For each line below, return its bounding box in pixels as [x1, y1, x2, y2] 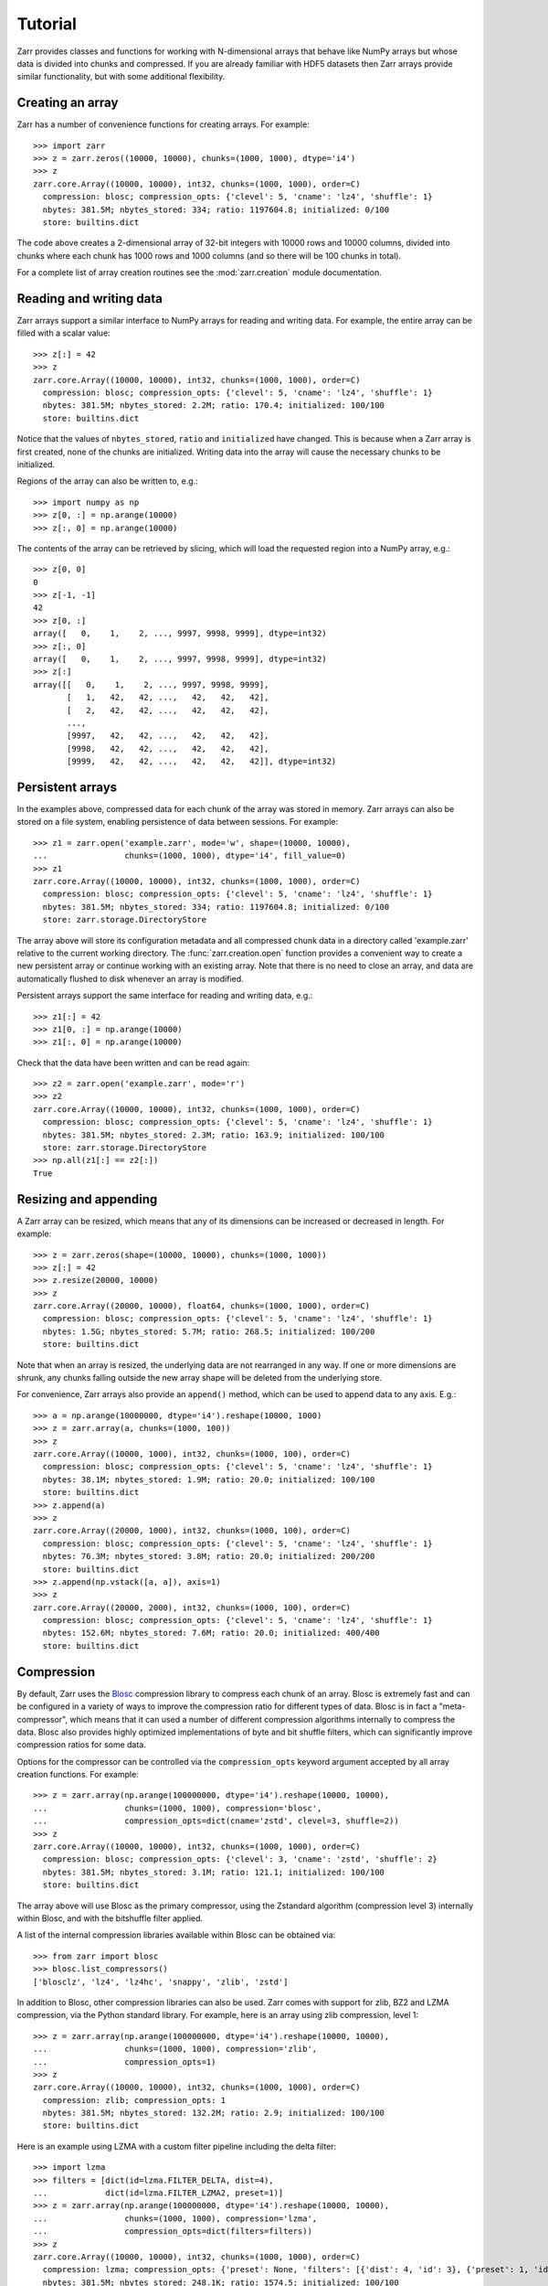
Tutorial [16, 14, 78, 34]
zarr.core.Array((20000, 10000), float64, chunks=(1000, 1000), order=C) [33, 1301, 371, 1311]
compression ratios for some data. [16, 1739, 146, 1750]
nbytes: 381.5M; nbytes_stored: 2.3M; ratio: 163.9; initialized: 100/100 [42, 1129, 385, 1140]
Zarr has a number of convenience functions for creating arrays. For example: [16, 119, 310, 130]
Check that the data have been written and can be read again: [16, 1057, 250, 1068]
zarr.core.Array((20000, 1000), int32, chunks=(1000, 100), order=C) [33, 1525, 352, 1536]
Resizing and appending [16, 1191, 158, 1207]
